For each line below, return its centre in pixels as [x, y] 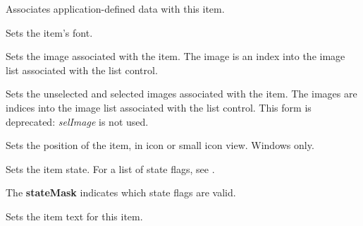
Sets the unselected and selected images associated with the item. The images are [181, 94]
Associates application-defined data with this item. [115, 8]
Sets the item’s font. [49, 32]
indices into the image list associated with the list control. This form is [159, 107]
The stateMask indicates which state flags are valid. [121, 192]
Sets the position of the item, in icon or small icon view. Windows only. [160, 145]
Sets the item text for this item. [74, 216]
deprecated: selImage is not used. [77, 121]
